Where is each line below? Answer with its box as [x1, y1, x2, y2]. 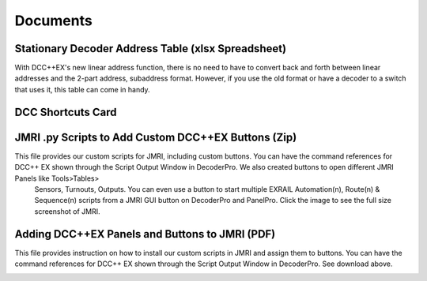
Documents [14, 12, 93, 29]
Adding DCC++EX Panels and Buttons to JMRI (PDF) [14, 227, 276, 241]
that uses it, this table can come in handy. [14, 84, 150, 94]
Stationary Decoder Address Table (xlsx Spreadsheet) [14, 42, 287, 55]
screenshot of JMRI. [34, 206, 100, 216]
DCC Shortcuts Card [14, 105, 118, 118]
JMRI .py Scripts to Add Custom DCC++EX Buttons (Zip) [14, 130, 297, 144]
